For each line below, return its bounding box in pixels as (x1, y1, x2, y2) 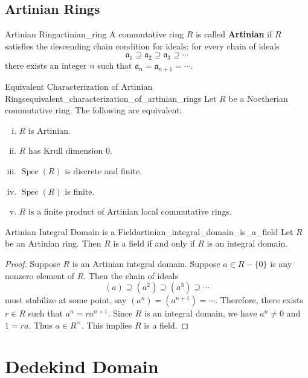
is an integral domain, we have (144, 307, 257, 320)
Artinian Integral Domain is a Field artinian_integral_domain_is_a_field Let (5, 225, 294, 238)
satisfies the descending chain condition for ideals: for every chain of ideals (5, 39, 280, 52)
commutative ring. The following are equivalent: (5, 104, 182, 116)
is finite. (65, 184, 95, 197)
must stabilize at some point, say (5, 294, 127, 306)
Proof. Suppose (5, 257, 60, 269)
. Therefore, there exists (215, 294, 303, 306)
